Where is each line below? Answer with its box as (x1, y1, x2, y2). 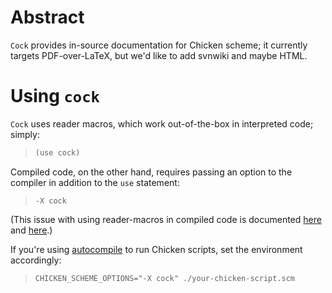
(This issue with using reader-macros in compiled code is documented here (10, 213, 322, 225)
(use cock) (34, 147, 81, 158)
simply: (10, 128, 40, 140)
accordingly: (10, 254, 62, 266)
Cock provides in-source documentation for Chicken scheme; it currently (10, 39, 308, 51)
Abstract (10, 6, 85, 29)
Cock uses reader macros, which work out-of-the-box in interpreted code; (10, 117, 314, 130)
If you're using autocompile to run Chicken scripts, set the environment (10, 243, 303, 255)
